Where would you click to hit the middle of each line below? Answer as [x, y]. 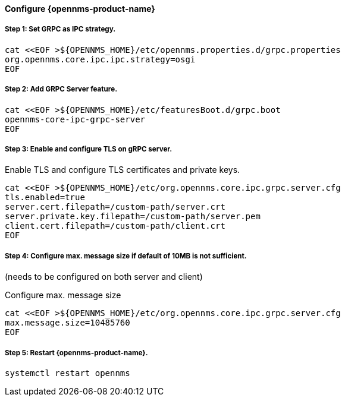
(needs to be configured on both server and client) [104, 277]
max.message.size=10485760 [68, 323]
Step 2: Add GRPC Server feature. [61, 89]
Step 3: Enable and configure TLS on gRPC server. [89, 149]
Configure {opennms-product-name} [80, 9]
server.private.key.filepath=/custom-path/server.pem [133, 217]
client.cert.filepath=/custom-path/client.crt [115, 226]
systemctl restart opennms [68, 373]
